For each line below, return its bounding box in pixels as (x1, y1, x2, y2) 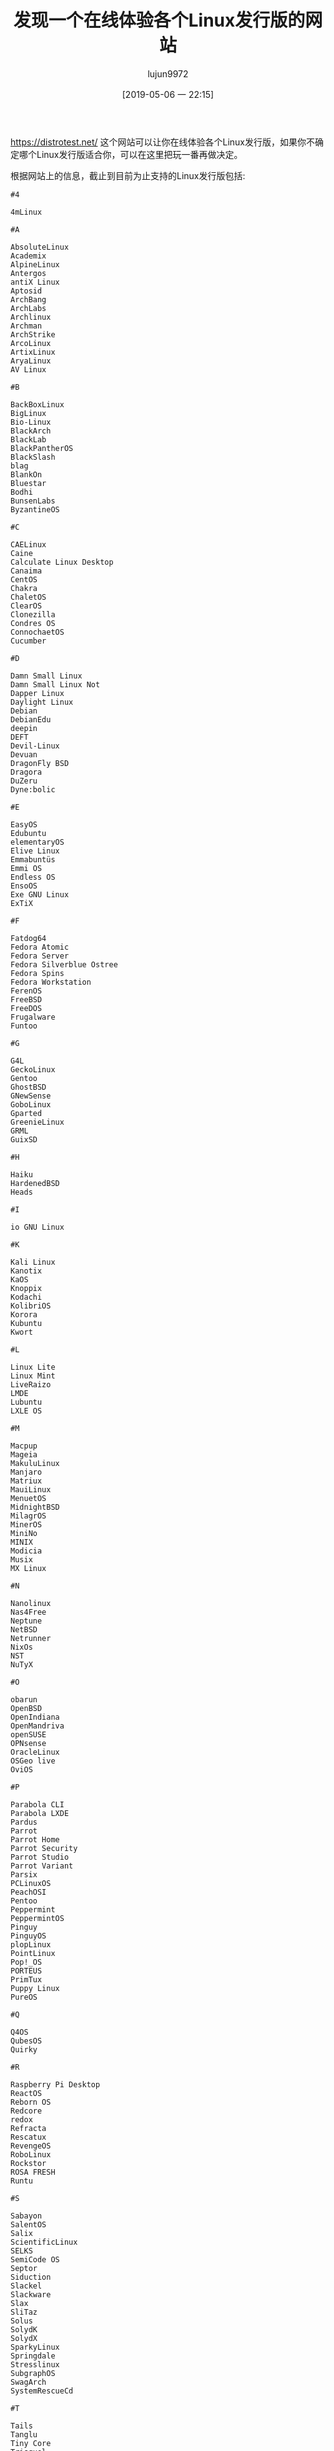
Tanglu (10, 2429, 38, 2440)
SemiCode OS (10, 2254, 60, 2265)
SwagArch (10, 2377, 47, 2387)
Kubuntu (10, 1318, 43, 1328)
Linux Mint (10, 1371, 56, 1381)
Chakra (10, 583, 38, 593)
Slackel (10, 2281, 43, 2291)
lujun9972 (147, 67, 189, 80)
